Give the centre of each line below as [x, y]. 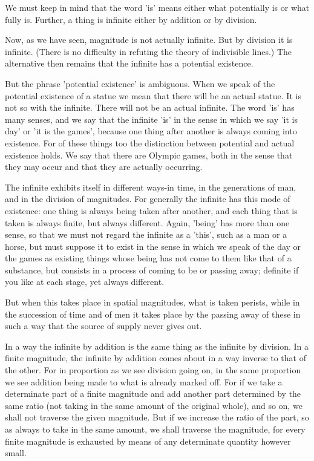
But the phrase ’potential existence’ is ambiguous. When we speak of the [140, 83]
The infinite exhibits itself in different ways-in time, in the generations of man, [151, 187]
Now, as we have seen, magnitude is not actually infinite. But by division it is [149, 40]
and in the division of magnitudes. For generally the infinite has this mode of [148, 199]
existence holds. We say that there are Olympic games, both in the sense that [149, 155]
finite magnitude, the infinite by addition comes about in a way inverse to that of [155, 358]
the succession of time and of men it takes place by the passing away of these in [153, 314]
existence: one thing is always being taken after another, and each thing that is [151, 210]
